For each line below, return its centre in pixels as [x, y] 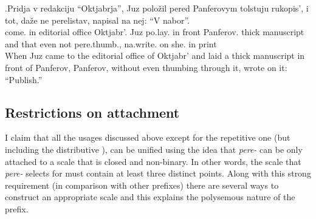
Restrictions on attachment [92, 112]
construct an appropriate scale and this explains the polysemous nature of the [150, 197]
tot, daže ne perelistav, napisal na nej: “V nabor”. [97, 20]
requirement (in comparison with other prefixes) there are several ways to [142, 185]
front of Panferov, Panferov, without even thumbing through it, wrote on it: [146, 67]
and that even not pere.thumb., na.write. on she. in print [111, 43]
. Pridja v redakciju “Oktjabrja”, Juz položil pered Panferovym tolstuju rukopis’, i [157, 8]
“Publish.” [24, 79]
